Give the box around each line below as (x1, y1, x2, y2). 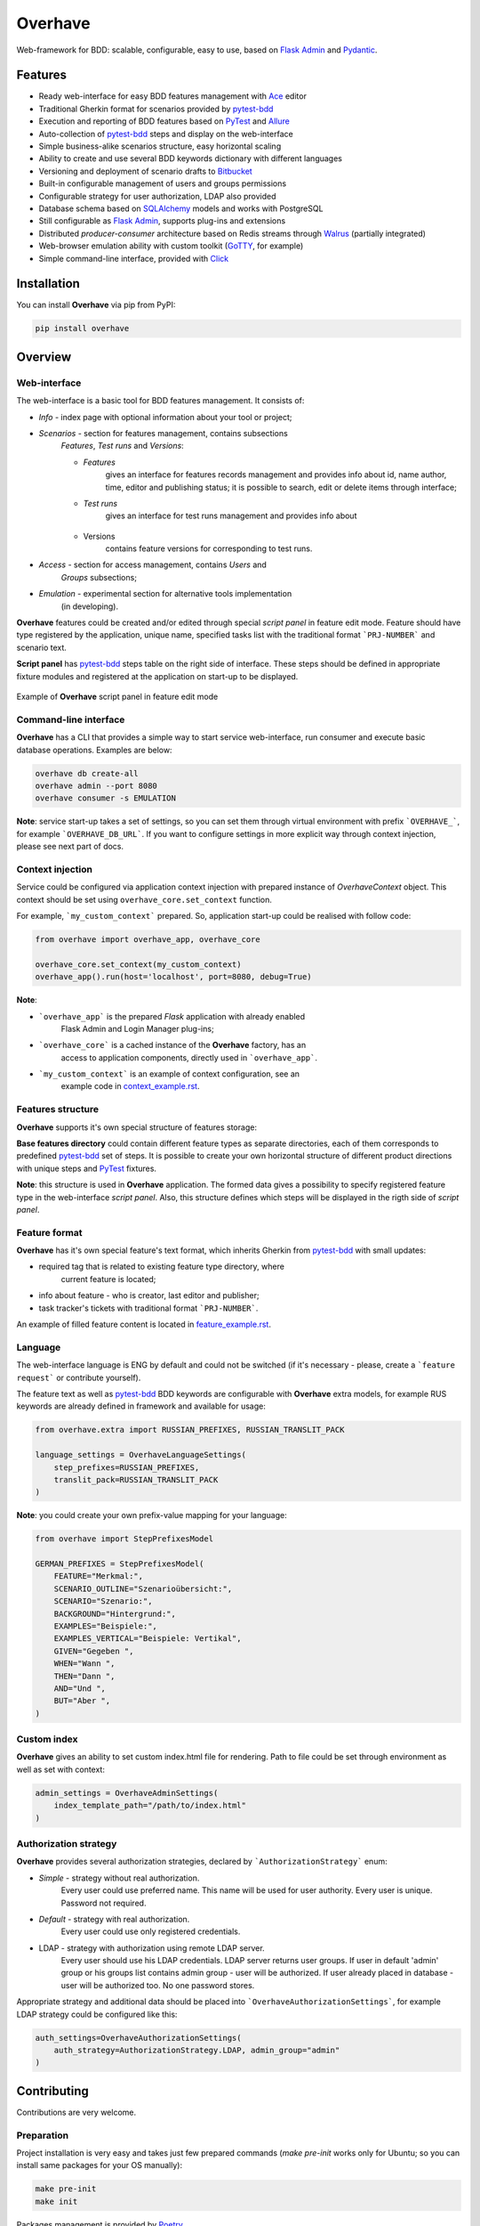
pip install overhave (35, 323, 130, 334)
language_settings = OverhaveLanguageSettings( (35, 1450, 246, 1460)
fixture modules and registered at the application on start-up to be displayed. (16, 670, 299, 681)
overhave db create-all (35, 768, 140, 778)
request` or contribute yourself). (16, 1372, 141, 1383)
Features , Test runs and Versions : (60, 441, 184, 451)
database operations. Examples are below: (16, 744, 172, 755)
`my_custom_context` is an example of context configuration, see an (38, 1068, 300, 1079)
